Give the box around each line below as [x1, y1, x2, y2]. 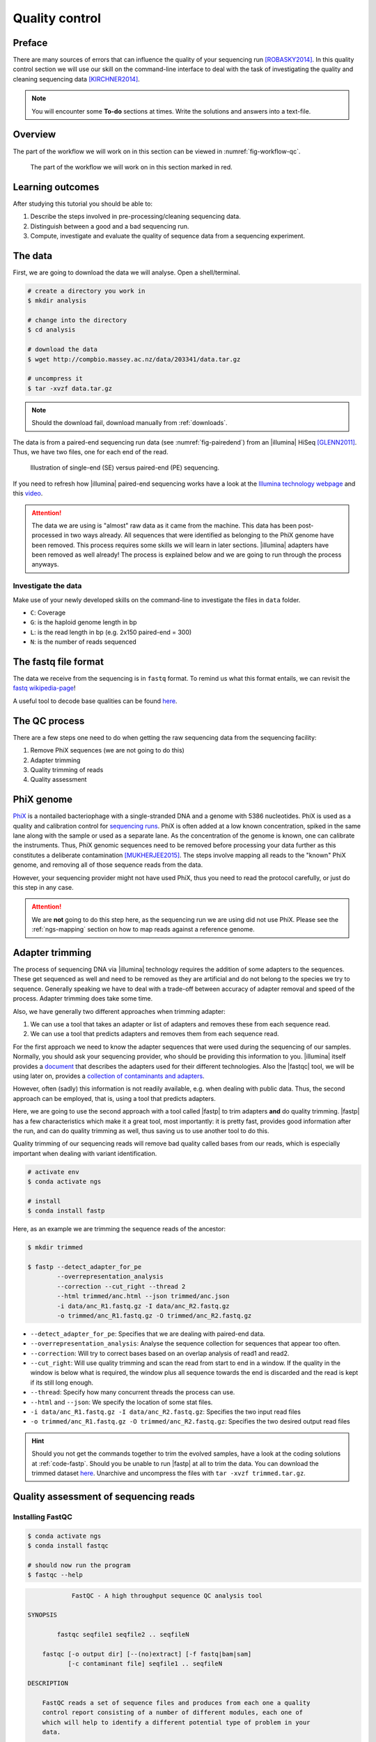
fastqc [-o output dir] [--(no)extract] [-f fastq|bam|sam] [42, 1650, 252, 1658]
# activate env [27, 1168, 79, 1176]
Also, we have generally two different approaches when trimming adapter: [13, 1007, 226, 1015]
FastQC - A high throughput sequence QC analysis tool [71, 1591, 263, 1599]
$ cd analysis [27, 326, 76, 334]
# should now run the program [27, 1561, 131, 1569]
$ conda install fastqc [27, 1541, 109, 1550]
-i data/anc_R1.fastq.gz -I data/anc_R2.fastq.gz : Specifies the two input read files [30, 1408, 301, 1416]
